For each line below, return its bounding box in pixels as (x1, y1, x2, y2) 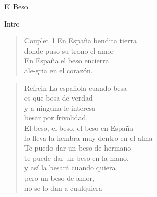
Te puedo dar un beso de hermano (24, 142, 132, 153)
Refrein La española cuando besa (24, 82, 127, 93)
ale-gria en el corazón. (24, 65, 93, 76)
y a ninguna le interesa (24, 102, 96, 113)
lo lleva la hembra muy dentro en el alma (24, 132, 153, 143)
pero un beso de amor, (24, 172, 94, 183)
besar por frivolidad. (24, 112, 88, 123)
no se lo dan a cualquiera (24, 182, 102, 193)
